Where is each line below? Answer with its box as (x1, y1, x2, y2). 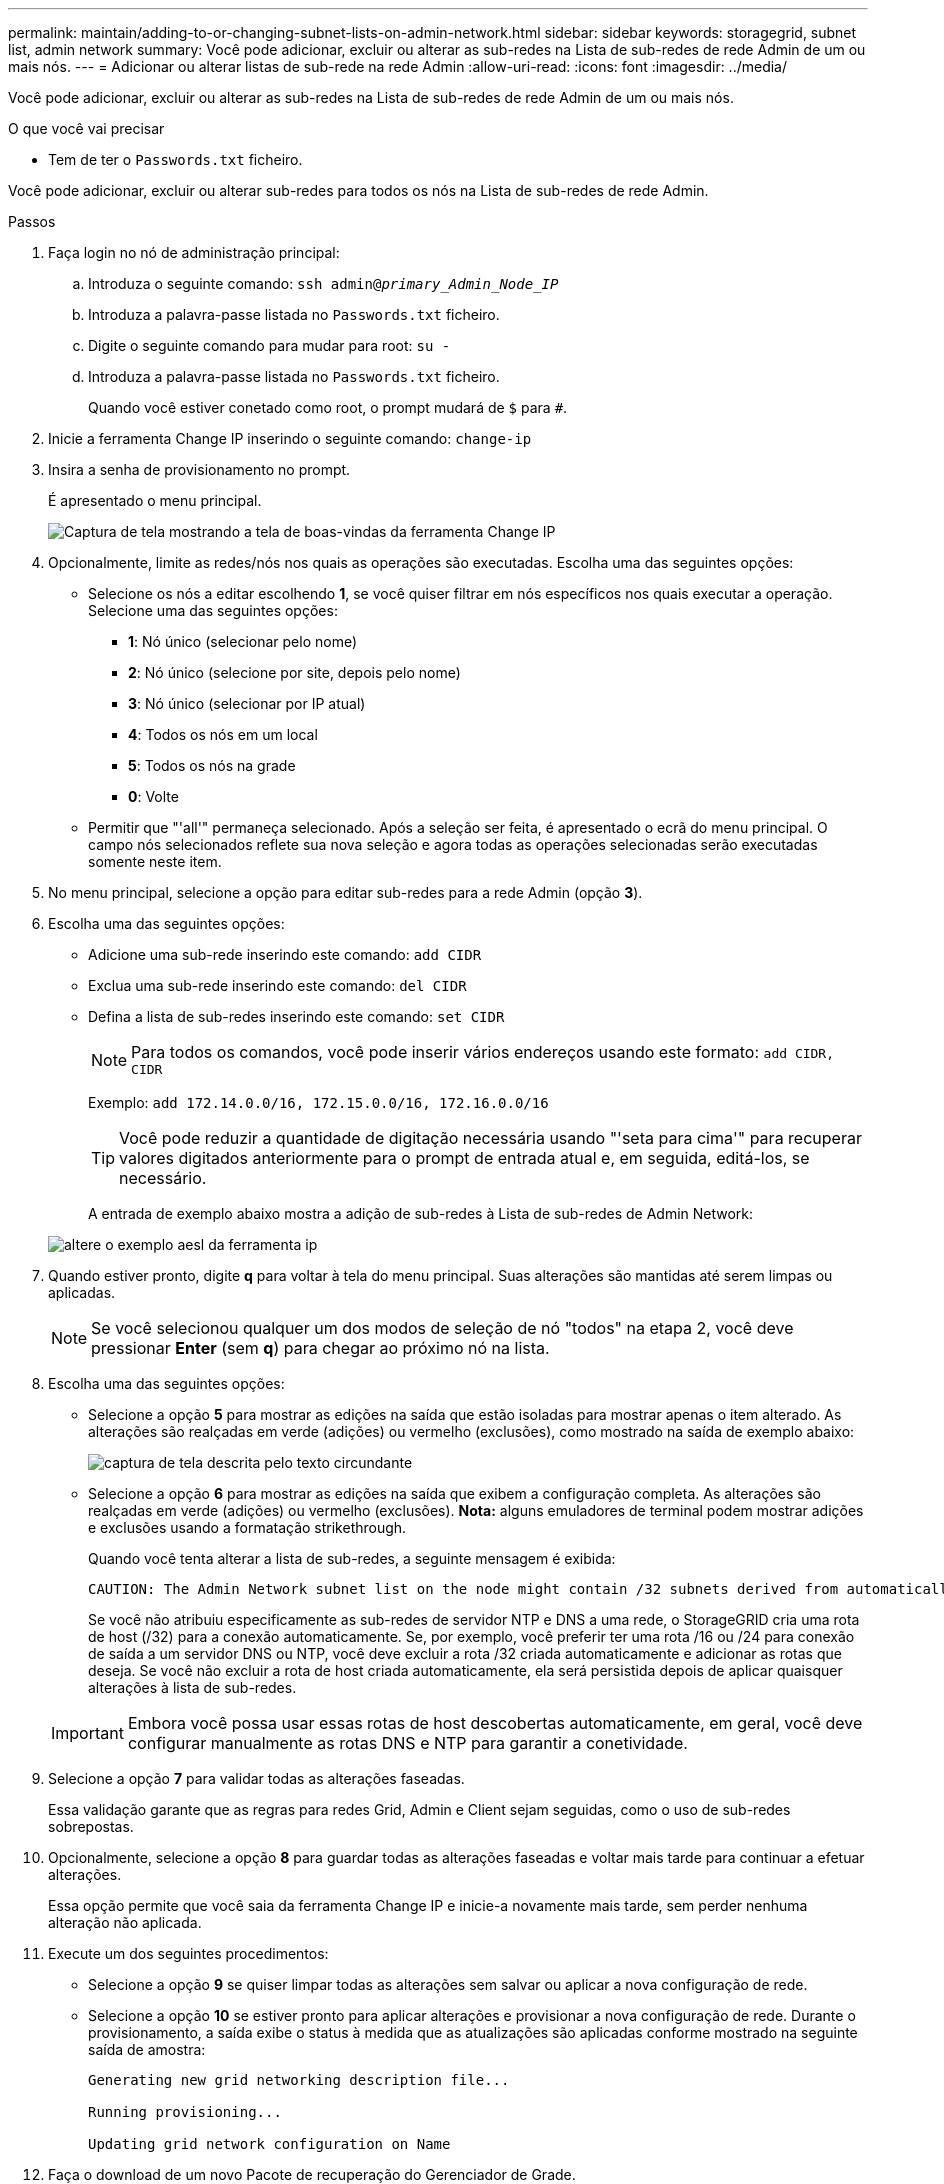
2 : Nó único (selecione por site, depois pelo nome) (128, 664, 461, 681)
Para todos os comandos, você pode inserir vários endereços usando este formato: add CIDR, (131, 1042, 835, 1062)
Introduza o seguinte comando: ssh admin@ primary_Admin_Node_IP (88, 275, 559, 292)
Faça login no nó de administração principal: (48, 244, 340, 261)
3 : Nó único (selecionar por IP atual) (128, 695, 366, 712)
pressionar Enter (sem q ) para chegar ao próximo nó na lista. (91, 1338, 550, 1358)
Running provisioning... (88, 2104, 282, 2120)
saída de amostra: (88, 2041, 206, 2058)
